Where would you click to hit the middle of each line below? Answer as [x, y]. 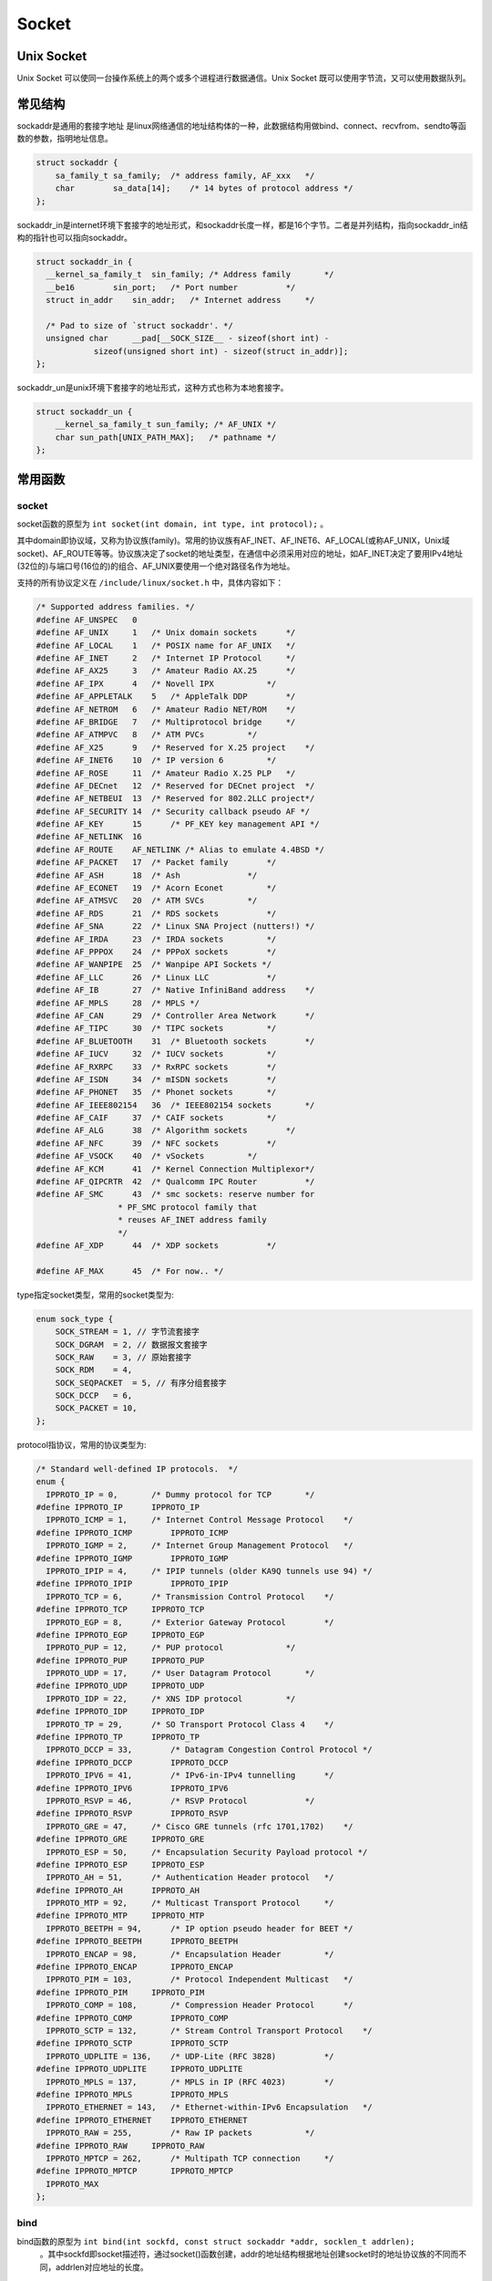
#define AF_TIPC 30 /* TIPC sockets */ [156, 1028]
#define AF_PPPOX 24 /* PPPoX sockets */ [156, 952]
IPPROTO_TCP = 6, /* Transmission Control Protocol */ [190, 1596]
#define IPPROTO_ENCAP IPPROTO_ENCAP [135, 1967]
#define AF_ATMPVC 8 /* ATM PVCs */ [147, 735]
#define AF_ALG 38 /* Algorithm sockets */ [166, 1130]
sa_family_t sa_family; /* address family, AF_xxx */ [185, 175]
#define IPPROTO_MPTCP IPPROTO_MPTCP [135, 2171]
